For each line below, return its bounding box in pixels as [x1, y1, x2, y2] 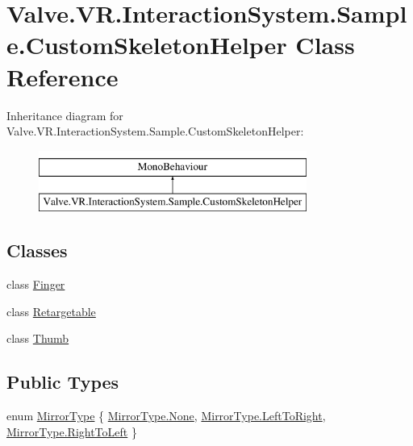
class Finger [6, 276, 65, 293]
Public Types [6, 369, 119, 394]
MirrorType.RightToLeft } [6, 423, 137, 440]
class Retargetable [6, 302, 96, 319]
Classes [6, 238, 68, 263]
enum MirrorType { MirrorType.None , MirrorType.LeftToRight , [6, 407, 326, 424]
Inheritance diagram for [6, 106, 123, 123]
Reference [6, 60, 119, 93]
